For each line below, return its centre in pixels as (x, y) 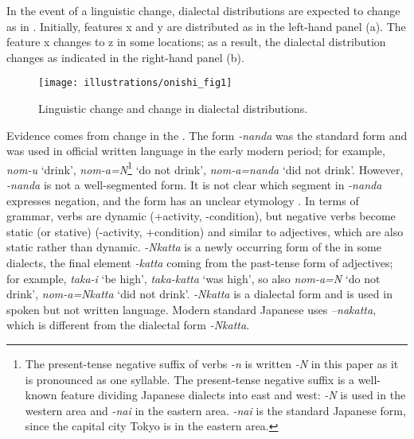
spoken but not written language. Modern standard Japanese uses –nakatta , (191, 309)
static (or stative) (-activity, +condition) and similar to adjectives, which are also (205, 231)
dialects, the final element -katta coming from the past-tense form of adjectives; (200, 263)
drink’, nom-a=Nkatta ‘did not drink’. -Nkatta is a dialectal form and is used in (199, 294)
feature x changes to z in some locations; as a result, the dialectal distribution (196, 42)
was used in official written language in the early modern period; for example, (196, 151)
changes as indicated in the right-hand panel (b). (125, 57)
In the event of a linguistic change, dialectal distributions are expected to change (203, 10)
